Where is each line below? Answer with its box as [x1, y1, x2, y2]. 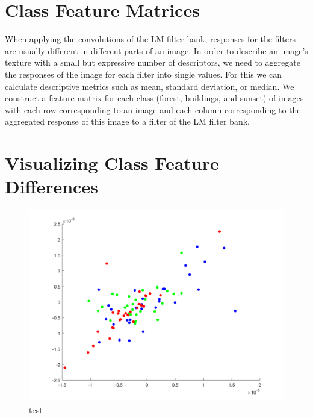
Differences [5, 174, 98, 199]
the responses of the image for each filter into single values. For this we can [5, 67, 282, 80]
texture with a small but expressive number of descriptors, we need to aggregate [5, 56, 300, 69]
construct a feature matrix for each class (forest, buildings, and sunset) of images [5, 92, 304, 104]
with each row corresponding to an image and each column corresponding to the [5, 103, 301, 116]
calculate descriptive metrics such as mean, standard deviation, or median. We [5, 80, 294, 92]
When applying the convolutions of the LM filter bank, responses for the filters [5, 33, 296, 45]
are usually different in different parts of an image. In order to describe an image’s [5, 44, 308, 57]
